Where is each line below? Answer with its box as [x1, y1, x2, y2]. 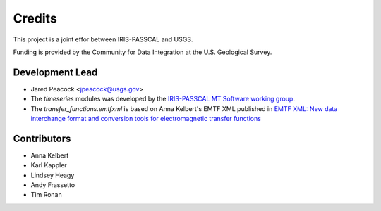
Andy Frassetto [30, 181, 75, 189]
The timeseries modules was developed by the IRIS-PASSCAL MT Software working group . [30, 95, 296, 103]
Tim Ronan [30, 191, 63, 199]
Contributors [13, 132, 71, 144]
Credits [13, 11, 58, 26]
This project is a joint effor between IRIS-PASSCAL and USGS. [13, 35, 193, 44]
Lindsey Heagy [30, 171, 75, 179]
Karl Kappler [30, 161, 67, 170]
